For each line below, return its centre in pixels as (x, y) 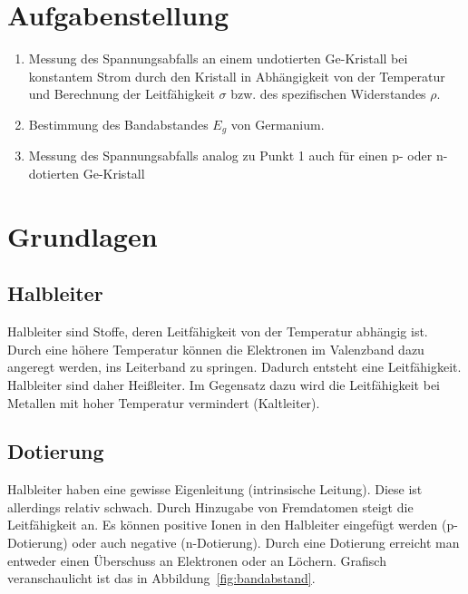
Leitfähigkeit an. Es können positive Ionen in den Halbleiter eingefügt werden (223, 525)
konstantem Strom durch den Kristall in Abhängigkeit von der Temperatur (237, 76)
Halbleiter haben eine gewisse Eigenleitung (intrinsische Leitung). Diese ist (215, 489)
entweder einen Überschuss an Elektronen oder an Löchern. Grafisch (197, 560)
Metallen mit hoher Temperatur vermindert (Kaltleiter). (164, 402)
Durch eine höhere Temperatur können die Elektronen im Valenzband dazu (216, 349)
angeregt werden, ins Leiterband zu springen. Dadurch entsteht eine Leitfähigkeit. (234, 367)
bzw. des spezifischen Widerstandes (328, 94)
